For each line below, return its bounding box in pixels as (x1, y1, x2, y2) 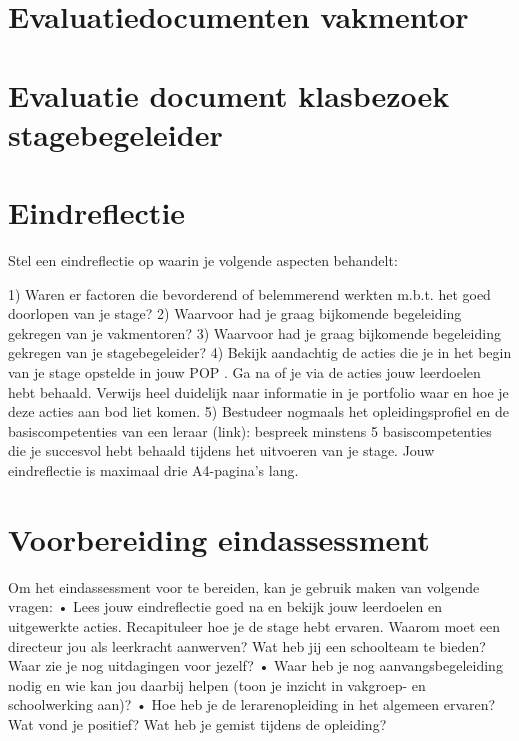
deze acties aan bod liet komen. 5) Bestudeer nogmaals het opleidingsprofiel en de (8, 401, 510, 422)
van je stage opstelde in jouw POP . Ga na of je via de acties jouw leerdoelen (8, 362, 481, 383)
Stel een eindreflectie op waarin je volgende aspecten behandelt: (8, 250, 398, 271)
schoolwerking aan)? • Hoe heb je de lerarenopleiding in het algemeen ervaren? (8, 694, 496, 715)
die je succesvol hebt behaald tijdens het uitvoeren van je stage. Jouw (8, 440, 435, 461)
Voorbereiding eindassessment (8, 518, 430, 559)
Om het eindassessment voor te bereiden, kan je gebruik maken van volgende (8, 576, 480, 597)
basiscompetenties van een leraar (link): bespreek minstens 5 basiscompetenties (8, 420, 492, 441)
